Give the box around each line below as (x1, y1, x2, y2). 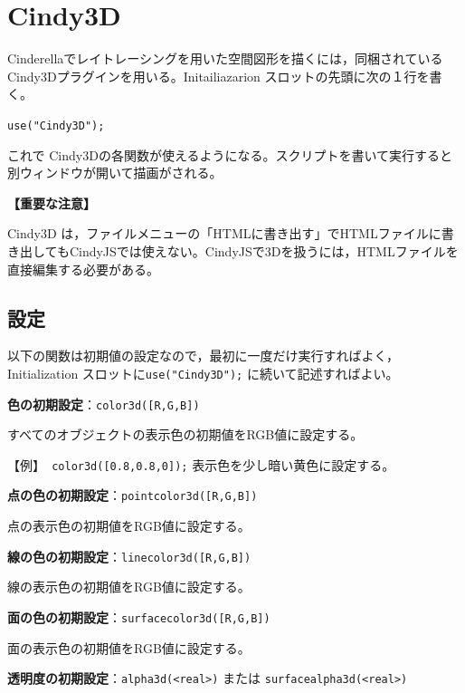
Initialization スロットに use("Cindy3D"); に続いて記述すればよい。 (7, 363, 399, 382)
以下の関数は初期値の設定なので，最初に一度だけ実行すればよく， (7, 346, 400, 365)
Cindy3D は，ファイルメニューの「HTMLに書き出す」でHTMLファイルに (7, 224, 441, 243)
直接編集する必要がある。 (7, 259, 159, 278)
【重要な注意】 (7, 193, 96, 212)
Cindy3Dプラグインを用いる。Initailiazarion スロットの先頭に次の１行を (7, 66, 430, 85)
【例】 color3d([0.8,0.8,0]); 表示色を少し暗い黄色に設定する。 (7, 455, 395, 474)
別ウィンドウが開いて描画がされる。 (7, 163, 223, 182)
